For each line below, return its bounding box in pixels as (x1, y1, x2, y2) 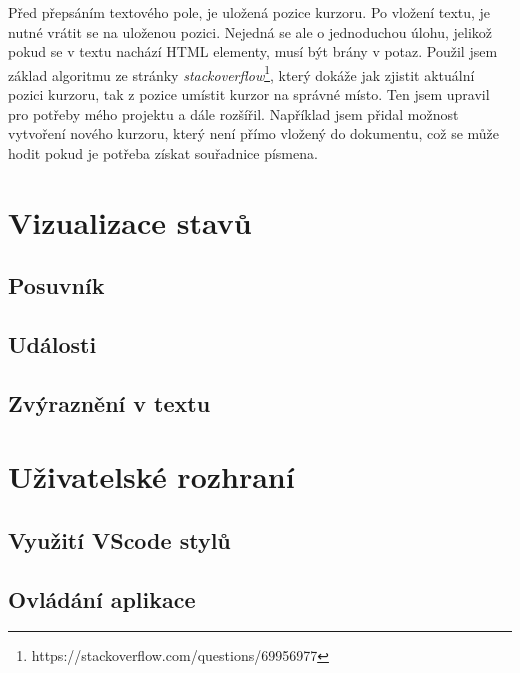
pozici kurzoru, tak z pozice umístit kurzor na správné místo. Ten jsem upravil (8, 84, 490, 105)
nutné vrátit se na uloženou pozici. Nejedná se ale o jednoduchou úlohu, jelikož (8, 21, 492, 42)
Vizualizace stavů (8, 201, 252, 242)
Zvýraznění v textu (8, 387, 211, 418)
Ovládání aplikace (8, 583, 196, 614)
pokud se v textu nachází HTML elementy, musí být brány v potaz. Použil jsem (8, 41, 498, 62)
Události (8, 328, 97, 359)
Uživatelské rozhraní (8, 456, 295, 497)
